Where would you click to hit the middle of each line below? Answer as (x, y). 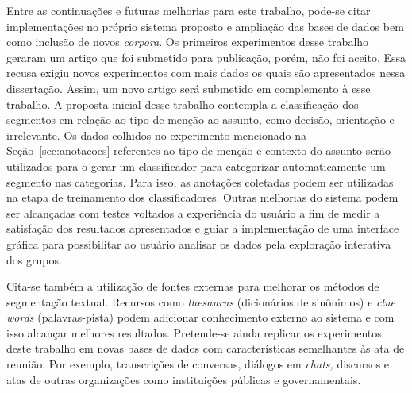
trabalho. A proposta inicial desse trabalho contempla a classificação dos (183, 104)
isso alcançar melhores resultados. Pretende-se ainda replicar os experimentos (194, 332)
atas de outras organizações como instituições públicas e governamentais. (184, 379)
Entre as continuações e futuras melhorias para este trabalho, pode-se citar (189, 10)
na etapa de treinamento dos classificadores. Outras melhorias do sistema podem (202, 197)
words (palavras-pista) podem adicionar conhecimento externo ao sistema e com (200, 317)
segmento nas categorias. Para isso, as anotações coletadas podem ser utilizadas (200, 181)
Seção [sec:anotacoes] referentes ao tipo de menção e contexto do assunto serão (198, 150)
